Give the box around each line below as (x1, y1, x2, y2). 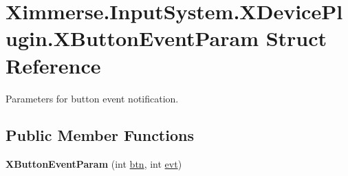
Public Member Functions (6, 124, 194, 146)
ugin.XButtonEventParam (6, 24, 259, 52)
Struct (265, 24, 327, 52)
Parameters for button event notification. (6, 91, 179, 105)
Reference (6, 51, 101, 79)
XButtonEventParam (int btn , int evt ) (6, 157, 182, 171)
